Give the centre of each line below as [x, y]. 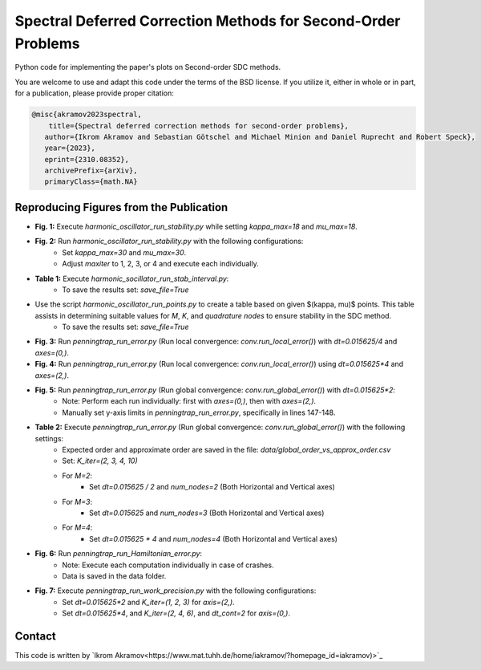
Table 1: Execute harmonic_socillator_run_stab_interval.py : [132, 278]
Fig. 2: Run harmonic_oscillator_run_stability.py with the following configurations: [169, 242]
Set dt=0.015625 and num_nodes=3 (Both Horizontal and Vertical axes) [207, 513]
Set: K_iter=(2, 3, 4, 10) [100, 461]
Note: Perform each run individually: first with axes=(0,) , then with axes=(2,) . [189, 401]
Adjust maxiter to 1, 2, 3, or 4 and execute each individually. [161, 264]
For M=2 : [77, 475]
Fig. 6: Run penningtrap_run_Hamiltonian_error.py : [119, 554]
